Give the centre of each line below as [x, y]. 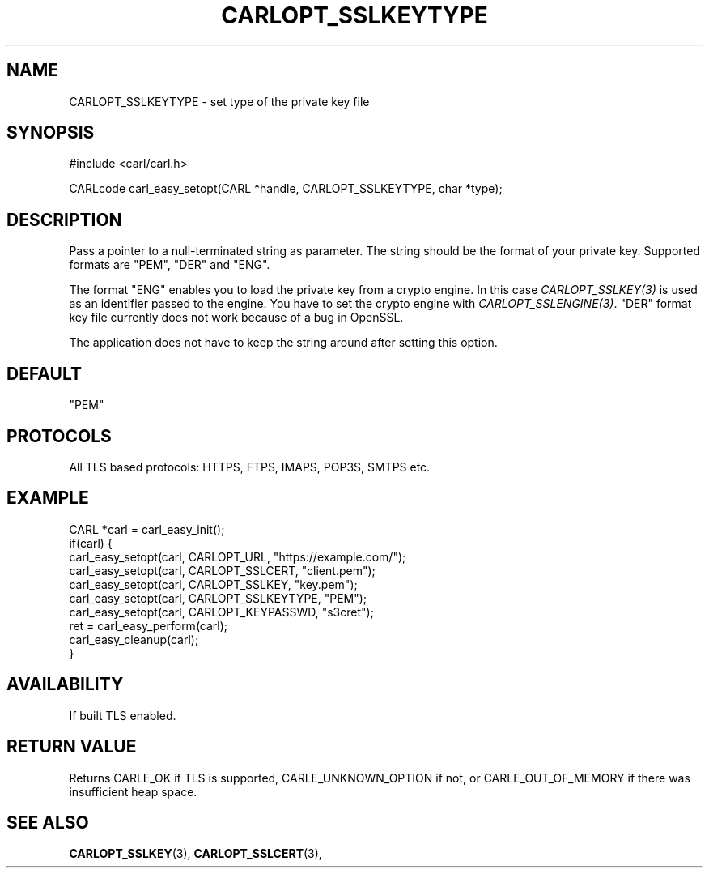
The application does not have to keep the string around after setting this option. [283, 343]
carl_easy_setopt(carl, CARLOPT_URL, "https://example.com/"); [238, 556]
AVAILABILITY [65, 684]
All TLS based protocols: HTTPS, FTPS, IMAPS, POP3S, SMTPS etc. [250, 467]
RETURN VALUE [72, 747]
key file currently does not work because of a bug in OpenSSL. [236, 318]
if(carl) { [91, 543]
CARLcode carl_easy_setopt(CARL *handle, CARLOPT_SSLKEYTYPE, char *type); [286, 189]
